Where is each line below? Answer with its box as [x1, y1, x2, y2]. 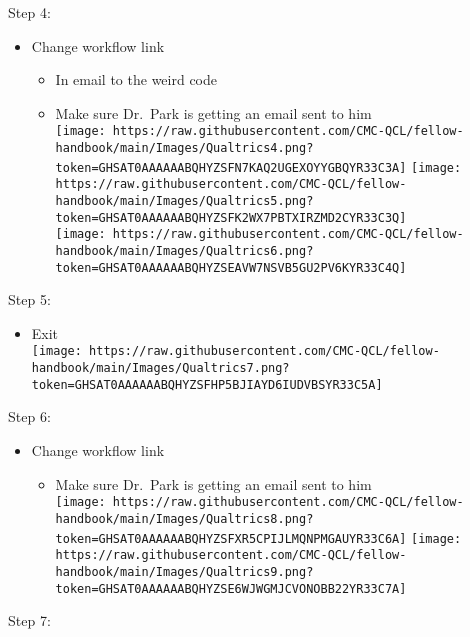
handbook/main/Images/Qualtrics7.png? [31, 361, 290, 376]
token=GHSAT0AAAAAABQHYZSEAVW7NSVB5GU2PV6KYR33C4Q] [55, 260, 407, 275]
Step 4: [8, 2, 51, 22]
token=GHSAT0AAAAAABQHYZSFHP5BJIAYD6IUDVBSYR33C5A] [31, 377, 383, 392]
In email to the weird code [55, 69, 217, 90]
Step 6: [8, 406, 51, 427]
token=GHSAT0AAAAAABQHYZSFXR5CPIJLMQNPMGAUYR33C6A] [55, 531, 407, 546]
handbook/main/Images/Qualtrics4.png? [55, 141, 314, 156]
